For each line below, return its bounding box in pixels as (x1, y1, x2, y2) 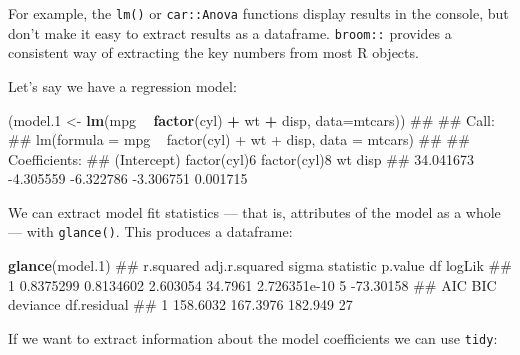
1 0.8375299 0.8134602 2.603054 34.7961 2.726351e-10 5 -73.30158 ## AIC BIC (8, 274, 497, 295)
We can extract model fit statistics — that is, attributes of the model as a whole (8, 201, 501, 222)
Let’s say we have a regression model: (8, 75, 237, 96)
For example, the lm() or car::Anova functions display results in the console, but (8, 3, 509, 23)
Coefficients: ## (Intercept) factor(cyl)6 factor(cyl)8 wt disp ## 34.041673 (8, 148, 475, 169)
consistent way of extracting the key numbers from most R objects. (8, 42, 419, 63)
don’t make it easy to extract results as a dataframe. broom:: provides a (8, 22, 452, 43)
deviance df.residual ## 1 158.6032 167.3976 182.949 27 (8, 294, 353, 315)
